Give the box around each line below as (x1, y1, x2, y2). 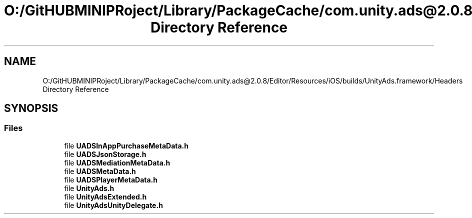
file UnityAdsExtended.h (64, 192, 147, 201)
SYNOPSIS (4, 102, 58, 115)
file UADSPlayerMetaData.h (64, 175, 158, 184)
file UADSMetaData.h (64, 166, 136, 175)
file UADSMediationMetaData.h (64, 158, 170, 167)
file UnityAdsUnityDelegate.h (64, 200, 163, 209)
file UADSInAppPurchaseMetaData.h (64, 141, 188, 150)
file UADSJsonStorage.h (64, 149, 146, 158)
